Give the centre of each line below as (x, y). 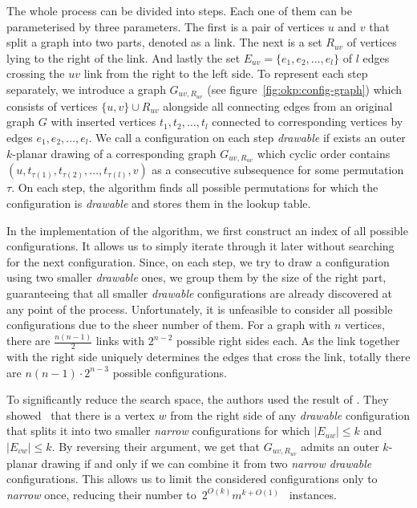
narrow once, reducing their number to (101, 494)
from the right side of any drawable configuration (290, 415)
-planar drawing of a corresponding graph (114, 153)
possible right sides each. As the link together (288, 341)
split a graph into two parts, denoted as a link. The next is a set (164, 42)
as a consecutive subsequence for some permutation (278, 170)
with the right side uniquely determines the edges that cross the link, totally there (208, 356)
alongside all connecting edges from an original (278, 106)
